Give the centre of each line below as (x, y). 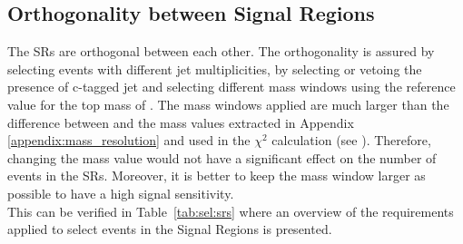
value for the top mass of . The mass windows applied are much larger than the (228, 104)
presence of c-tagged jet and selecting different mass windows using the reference (231, 87)
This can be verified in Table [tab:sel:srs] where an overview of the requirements (231, 211)
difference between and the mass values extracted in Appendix (181, 122)
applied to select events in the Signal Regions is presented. (170, 229)
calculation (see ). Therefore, (351, 140)
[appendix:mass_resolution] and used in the (129, 140)
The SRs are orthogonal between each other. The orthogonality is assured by (221, 51)
